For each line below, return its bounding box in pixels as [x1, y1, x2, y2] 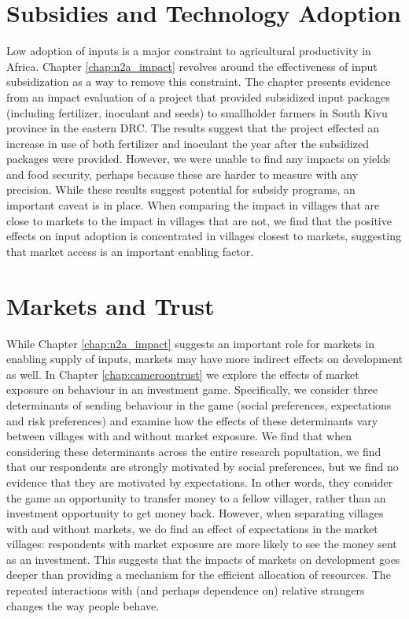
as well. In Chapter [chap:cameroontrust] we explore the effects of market [6, 365, 359, 382]
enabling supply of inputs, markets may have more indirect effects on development [6, 350, 403, 367]
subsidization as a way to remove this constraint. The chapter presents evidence [6, 73, 391, 90]
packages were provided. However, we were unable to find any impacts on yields [6, 150, 391, 167]
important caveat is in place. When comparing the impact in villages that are [6, 197, 380, 213]
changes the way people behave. [6, 597, 160, 613]
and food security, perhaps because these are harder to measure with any [6, 165, 359, 182]
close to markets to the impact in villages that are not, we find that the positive [6, 212, 392, 228]
